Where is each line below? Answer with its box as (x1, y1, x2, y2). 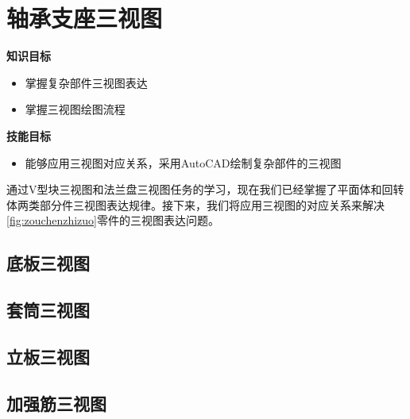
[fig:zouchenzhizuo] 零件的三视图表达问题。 (6, 212, 219, 229)
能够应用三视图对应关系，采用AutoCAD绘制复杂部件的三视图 (25, 154, 342, 171)
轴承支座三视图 (6, 2, 163, 34)
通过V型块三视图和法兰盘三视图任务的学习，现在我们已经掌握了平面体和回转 (6, 181, 404, 198)
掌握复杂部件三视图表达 (25, 74, 148, 90)
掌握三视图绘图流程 (25, 101, 126, 117)
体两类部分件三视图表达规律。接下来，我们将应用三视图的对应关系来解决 (6, 196, 385, 213)
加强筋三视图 (6, 390, 106, 415)
